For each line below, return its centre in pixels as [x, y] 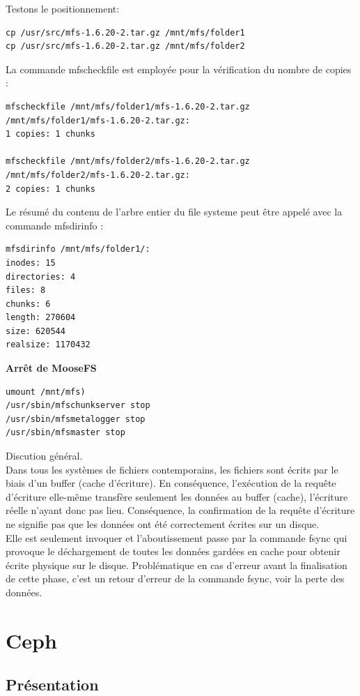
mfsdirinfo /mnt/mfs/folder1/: [78, 249]
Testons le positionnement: [63, 8]
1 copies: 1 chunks [50, 134]
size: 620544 [36, 331]
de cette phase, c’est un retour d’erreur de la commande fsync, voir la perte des [175, 578]
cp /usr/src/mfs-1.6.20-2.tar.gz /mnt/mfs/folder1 [125, 32]
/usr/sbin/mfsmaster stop [65, 433]
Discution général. [44, 456]
